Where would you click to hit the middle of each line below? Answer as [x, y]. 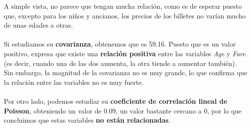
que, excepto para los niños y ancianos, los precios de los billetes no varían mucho [125, 15]
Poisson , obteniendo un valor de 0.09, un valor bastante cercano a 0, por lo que [123, 110]
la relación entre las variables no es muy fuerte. [74, 82]
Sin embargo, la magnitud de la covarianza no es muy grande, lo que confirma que [126, 72]
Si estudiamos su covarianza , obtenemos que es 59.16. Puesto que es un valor [120, 44]
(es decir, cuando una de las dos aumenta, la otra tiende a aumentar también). [120, 63]
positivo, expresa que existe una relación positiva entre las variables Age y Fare [125, 53]
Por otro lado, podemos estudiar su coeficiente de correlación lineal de [116, 101]
